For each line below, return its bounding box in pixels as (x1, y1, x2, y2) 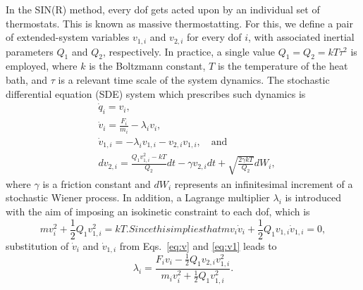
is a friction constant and (42, 176, 151, 191)
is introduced (285, 190, 341, 205)
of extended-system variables (6, 30, 130, 44)
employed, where (6, 58, 78, 73)
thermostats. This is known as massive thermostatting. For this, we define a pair (6, 15, 353, 30)
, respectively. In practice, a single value (102, 44, 275, 58)
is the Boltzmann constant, (89, 58, 206, 73)
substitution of (6, 238, 69, 253)
